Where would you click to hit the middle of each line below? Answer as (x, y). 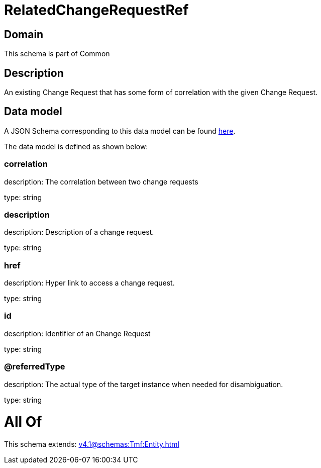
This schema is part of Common (57, 54)
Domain (24, 34)
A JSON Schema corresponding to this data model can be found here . (120, 131)
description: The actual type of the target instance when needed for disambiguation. (144, 384)
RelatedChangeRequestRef (96, 10)
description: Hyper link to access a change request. (89, 283)
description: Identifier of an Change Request (77, 333)
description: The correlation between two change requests (101, 181)
